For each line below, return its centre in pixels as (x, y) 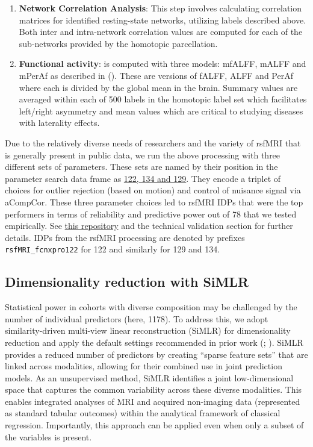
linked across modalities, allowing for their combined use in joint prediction (144, 366)
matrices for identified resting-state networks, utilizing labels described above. (163, 20)
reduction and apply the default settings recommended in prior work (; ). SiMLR (154, 342)
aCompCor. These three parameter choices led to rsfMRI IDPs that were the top (154, 202)
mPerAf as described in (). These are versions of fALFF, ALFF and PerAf (156, 75)
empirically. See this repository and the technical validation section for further (149, 226)
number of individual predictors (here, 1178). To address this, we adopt (137, 318)
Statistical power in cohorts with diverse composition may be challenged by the (151, 307)
